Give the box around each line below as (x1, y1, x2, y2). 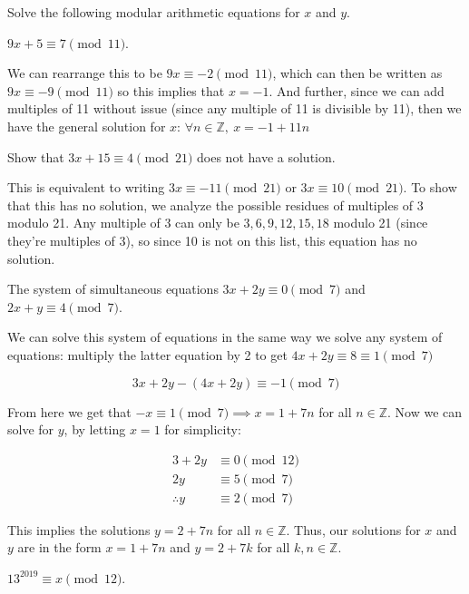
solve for (7, 420, 54, 439)
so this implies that (117, 81, 225, 100)
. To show (403, 178, 457, 197)
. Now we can (387, 402, 463, 421)
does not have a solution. (197, 147, 336, 166)
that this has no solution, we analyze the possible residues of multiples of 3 (7, 195, 424, 214)
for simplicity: (164, 420, 241, 439)
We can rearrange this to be (7, 63, 162, 83)
